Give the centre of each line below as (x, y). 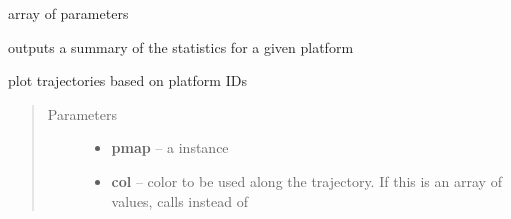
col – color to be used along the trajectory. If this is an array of (306, 180)
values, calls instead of (179, 200)
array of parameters (68, 13)
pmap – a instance (170, 147)
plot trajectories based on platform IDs (127, 80)
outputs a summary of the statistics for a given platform (181, 46)
